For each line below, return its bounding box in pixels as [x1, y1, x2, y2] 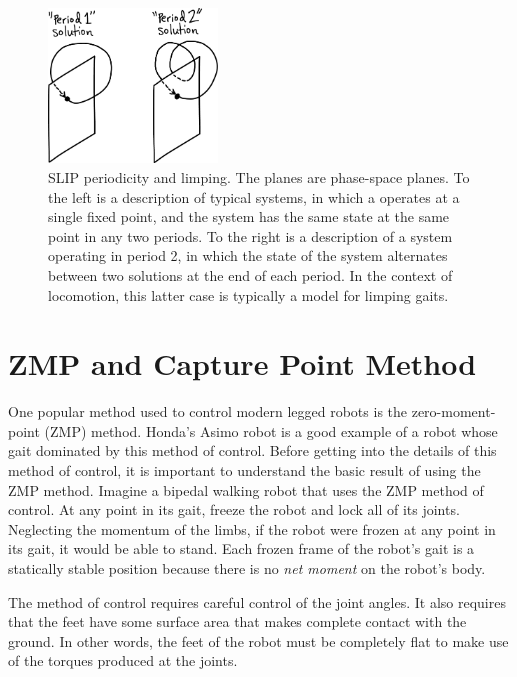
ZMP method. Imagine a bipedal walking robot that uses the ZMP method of [8, 479, 484, 500]
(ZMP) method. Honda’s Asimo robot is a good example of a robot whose [44, 420, 498, 441]
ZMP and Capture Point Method [8, 343, 477, 384]
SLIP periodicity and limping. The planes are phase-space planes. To [48, 167, 470, 188]
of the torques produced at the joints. [8, 650, 238, 671]
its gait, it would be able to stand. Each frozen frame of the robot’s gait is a [8, 538, 475, 559]
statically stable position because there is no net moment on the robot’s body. [8, 558, 486, 579]
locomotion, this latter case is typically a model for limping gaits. [48, 284, 449, 305]
